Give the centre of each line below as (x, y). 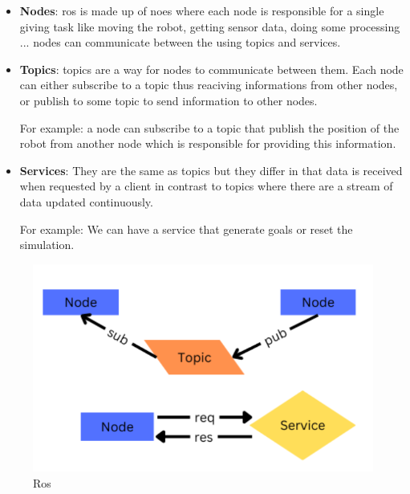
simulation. (47, 245)
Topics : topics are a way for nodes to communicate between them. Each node (211, 69)
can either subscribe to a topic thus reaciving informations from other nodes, (209, 85)
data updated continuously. (86, 201)
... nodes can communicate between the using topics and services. (180, 42)
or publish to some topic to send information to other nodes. (168, 100)
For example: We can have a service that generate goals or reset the (186, 229)
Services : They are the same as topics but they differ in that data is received (211, 170)
